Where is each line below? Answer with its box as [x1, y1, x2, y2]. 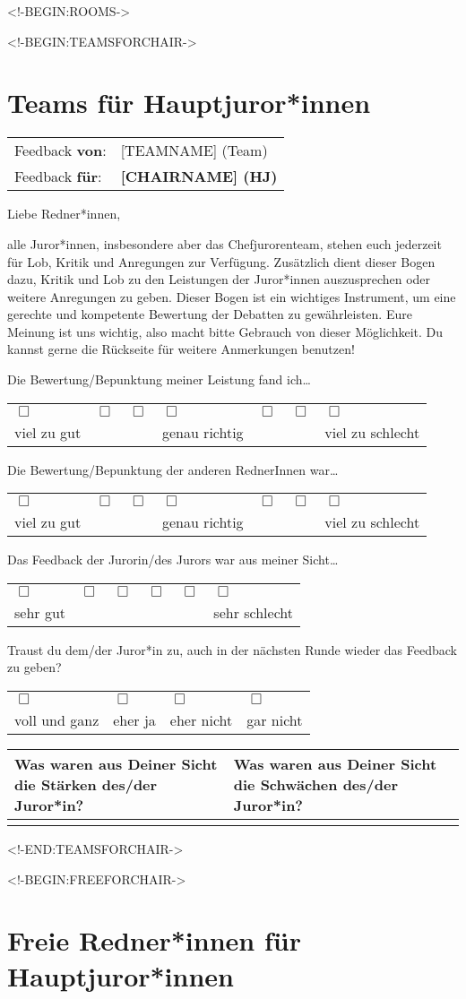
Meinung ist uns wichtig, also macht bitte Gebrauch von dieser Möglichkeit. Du [7, 322, 444, 340]
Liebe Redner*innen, [7, 204, 121, 223]
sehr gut [14, 601, 66, 623]
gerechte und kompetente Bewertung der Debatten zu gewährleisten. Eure [7, 305, 412, 323]
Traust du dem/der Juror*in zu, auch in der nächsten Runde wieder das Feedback [7, 640, 457, 659]
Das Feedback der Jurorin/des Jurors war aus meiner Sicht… [7, 550, 339, 569]
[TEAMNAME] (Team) [120, 140, 268, 161]
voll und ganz [14, 710, 99, 731]
